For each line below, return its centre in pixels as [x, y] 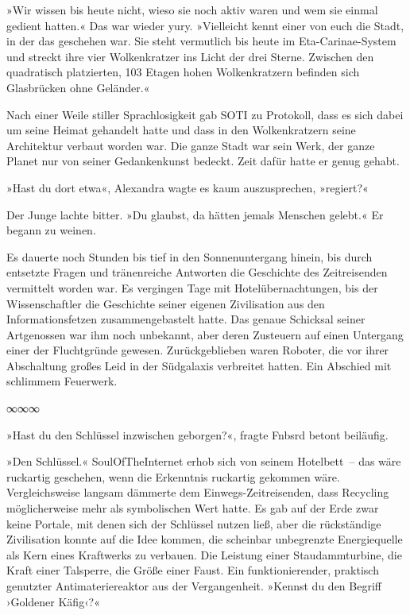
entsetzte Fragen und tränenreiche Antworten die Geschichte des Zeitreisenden [197, 272]
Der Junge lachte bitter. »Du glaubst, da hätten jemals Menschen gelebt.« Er [195, 214]
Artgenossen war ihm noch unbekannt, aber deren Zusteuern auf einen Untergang [205, 334]
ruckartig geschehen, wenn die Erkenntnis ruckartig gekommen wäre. [173, 476]
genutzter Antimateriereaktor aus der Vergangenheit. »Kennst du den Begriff [194, 586]
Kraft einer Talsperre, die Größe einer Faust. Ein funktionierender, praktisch [193, 570]
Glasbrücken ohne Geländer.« [78, 87]
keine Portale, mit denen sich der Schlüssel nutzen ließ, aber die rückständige [194, 523]
